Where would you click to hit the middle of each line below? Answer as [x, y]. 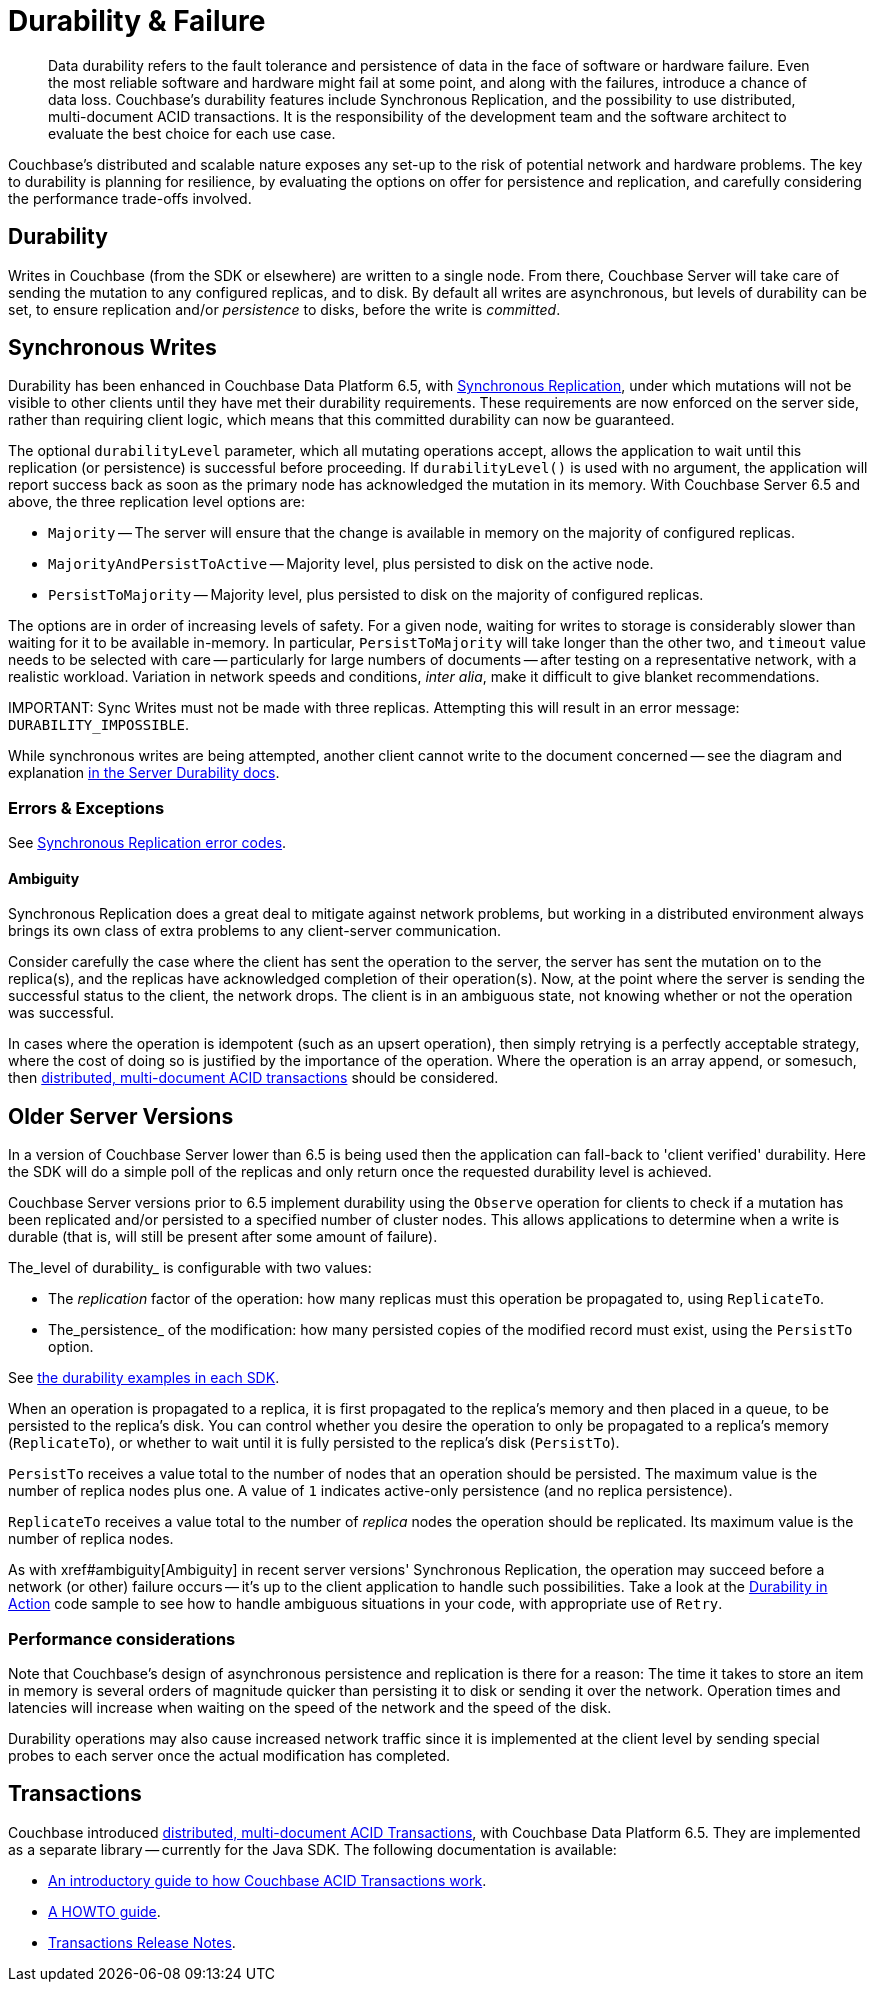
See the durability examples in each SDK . [144, 1378]
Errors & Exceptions [86, 807]
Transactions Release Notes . [142, 1942]
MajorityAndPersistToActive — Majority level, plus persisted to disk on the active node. [351, 564]
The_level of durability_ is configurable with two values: [190, 1268]
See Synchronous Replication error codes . [147, 843]
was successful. [61, 1013]
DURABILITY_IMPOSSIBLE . [99, 725]
